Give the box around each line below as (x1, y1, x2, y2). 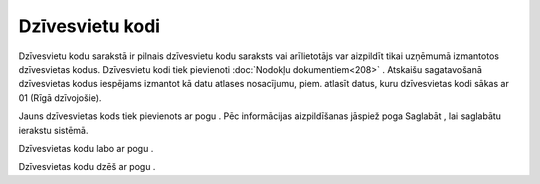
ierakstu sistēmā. (18, 124, 89, 136)
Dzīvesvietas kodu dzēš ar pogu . (18, 161, 156, 173)
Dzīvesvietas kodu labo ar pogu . (18, 142, 154, 154)
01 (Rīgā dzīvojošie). (18, 91, 102, 104)
